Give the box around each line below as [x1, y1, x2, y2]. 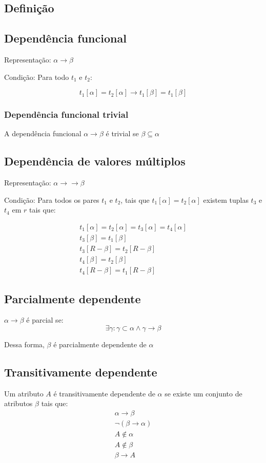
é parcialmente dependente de [53, 339, 147, 349]
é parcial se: [26, 314, 64, 325]
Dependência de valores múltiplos [4, 153, 186, 169]
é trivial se [106, 128, 139, 139]
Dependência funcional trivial [4, 108, 129, 121]
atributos [4, 398, 33, 409]
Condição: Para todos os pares [4, 194, 99, 205]
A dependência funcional [4, 128, 81, 139]
